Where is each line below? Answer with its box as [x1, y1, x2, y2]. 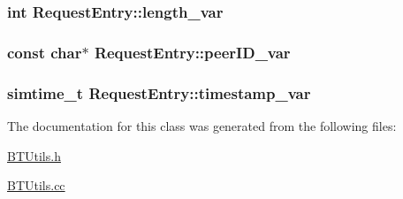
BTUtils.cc [7, 176, 65, 195]
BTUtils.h [7, 146, 61, 165]
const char [7, 41, 82, 63]
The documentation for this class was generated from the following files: [7, 116, 397, 134]
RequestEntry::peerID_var [94, 41, 291, 63]
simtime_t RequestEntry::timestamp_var [7, 81, 311, 103]
